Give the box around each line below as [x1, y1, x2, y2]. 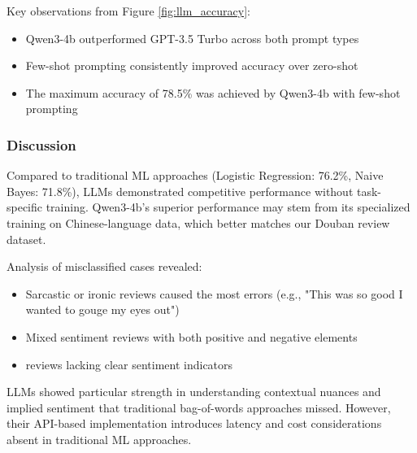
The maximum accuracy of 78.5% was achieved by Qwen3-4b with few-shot [25, 84, 401, 101]
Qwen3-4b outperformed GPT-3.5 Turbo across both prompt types [25, 29, 359, 46]
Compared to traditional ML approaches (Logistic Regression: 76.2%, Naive [7, 167, 384, 184]
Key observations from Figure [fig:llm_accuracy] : [7, 2, 250, 19]
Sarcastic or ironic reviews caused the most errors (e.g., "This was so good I [25, 285, 403, 302]
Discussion [7, 134, 76, 155]
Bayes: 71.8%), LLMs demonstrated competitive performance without [7, 182, 354, 199]
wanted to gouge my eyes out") [25, 301, 180, 318]
